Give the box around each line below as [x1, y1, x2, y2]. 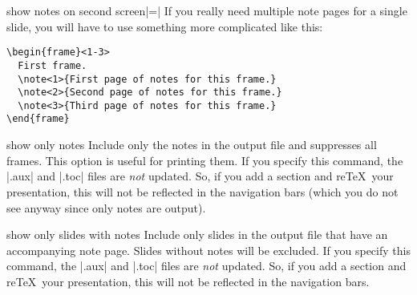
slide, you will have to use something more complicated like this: [6, 18, 323, 34]
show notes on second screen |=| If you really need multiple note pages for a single [6, 2, 407, 18]
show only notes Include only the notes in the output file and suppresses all [6, 136, 377, 153]
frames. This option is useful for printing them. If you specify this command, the [6, 152, 403, 168]
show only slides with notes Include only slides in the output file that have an [6, 226, 388, 243]
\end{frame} [6, 113, 70, 125]
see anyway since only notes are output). [6, 199, 206, 216]
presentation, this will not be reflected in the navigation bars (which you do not [6, 183, 399, 200]
